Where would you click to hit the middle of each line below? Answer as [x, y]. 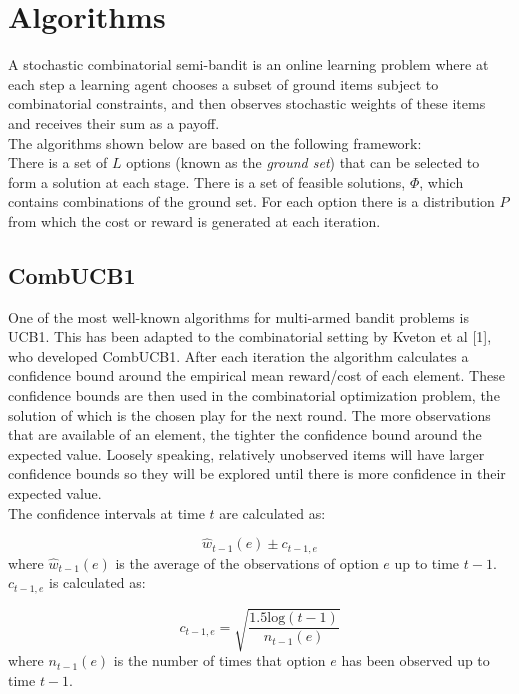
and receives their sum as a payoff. [114, 122]
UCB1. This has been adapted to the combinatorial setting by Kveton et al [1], [250, 336]
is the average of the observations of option [247, 562]
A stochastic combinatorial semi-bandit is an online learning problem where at [248, 64]
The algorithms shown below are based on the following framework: [215, 142]
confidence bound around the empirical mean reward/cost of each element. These [256, 375]
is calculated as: [97, 582]
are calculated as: [272, 512]
